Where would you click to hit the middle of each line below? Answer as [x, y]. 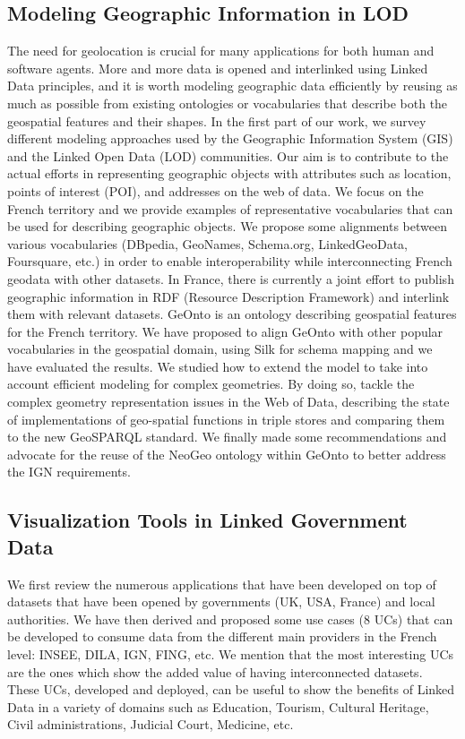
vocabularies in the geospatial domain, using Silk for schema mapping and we [220, 349]
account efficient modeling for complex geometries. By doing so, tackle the [211, 384]
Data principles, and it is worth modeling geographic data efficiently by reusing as [232, 86]
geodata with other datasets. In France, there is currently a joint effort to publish [231, 278]
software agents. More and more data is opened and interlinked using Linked [218, 68]
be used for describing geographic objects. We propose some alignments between [227, 226]
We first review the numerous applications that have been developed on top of [222, 584]
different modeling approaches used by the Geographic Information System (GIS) [230, 138]
